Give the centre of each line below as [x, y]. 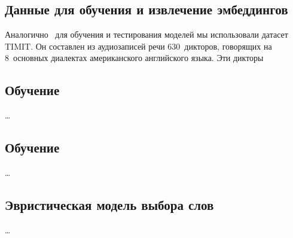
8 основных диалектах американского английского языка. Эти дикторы [134, 58]
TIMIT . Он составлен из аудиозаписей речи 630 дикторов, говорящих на [138, 46]
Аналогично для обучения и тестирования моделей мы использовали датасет [146, 34]
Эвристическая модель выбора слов [109, 204]
